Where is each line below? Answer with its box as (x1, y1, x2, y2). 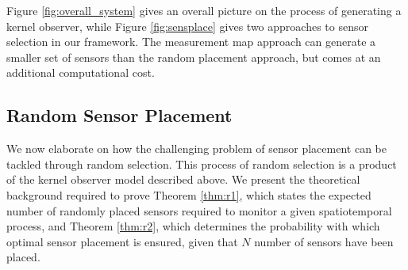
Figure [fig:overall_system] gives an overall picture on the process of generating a (6, 2, 402, 18)
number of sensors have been (254, 233, 394, 249)
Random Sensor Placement (6, 103, 233, 127)
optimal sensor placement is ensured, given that (6, 233, 238, 249)
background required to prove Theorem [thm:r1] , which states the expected (6, 186, 371, 203)
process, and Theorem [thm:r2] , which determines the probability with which (6, 218, 380, 234)
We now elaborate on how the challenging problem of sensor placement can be (6, 140, 387, 157)
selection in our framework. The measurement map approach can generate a (6, 33, 376, 50)
